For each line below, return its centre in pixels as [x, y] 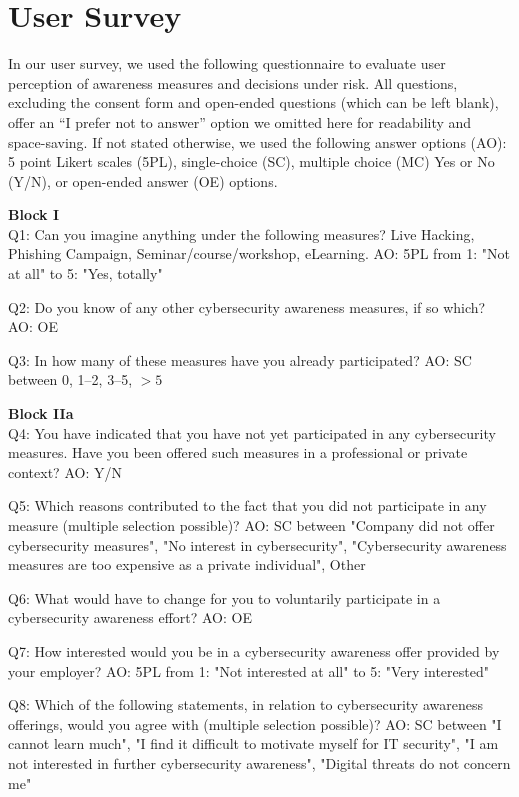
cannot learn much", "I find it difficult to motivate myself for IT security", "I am [253, 743]
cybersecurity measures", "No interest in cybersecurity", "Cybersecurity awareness [257, 544]
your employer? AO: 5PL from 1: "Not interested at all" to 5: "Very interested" [248, 670]
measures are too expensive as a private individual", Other [187, 564]
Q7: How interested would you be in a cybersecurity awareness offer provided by [254, 650]
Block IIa [41, 413]
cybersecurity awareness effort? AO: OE [130, 617]
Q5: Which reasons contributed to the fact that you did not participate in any [247, 505]
